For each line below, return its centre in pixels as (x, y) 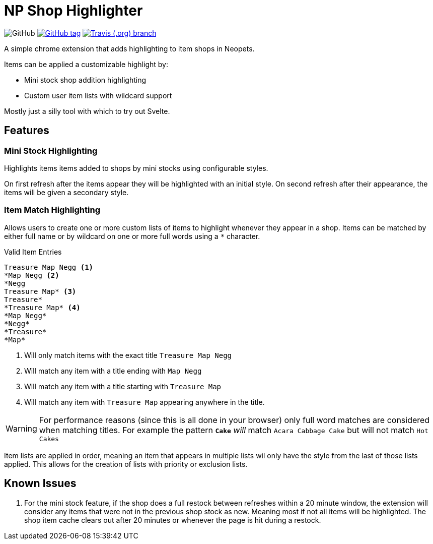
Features (27, 131)
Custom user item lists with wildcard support (98, 95)
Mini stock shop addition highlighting (85, 80)
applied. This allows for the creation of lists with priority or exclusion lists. (126, 464)
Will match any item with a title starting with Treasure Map (123, 386)
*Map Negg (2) (32, 275)
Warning (21, 429)
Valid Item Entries (33, 252)
